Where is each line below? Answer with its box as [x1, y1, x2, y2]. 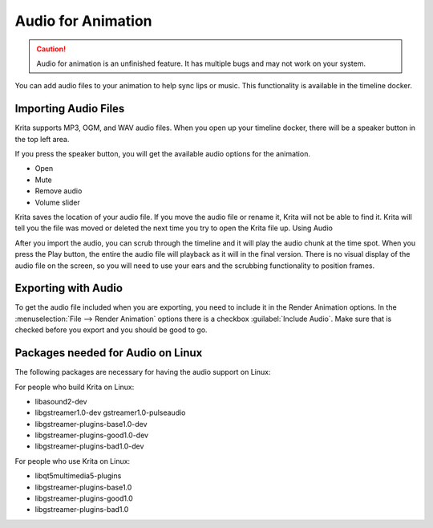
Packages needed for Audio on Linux [14, 346, 203, 360]
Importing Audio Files [14, 102, 125, 116]
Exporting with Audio [14, 282, 123, 295]
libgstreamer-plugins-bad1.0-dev [34, 441, 144, 451]
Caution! [36, 44, 67, 54]
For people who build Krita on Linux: [14, 382, 135, 392]
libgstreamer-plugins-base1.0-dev [34, 419, 148, 428]
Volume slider [34, 197, 80, 207]
